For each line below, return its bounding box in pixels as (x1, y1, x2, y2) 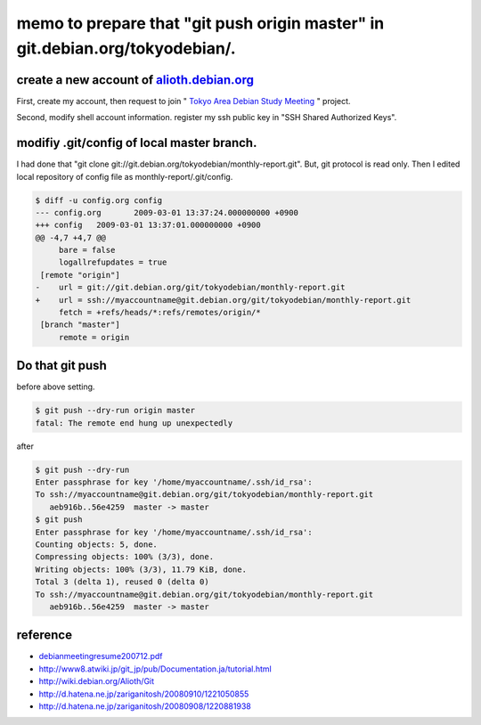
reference (16, 628, 73, 643)
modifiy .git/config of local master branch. (16, 135, 257, 151)
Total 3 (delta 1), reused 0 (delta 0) (35, 577, 209, 587)
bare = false (58, 245, 116, 256)
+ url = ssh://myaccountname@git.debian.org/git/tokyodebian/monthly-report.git (35, 295, 412, 305)
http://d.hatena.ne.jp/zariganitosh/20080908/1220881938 (38, 701, 251, 712)
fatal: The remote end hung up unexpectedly (35, 418, 233, 428)
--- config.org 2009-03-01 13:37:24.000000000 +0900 (35, 208, 298, 217)
